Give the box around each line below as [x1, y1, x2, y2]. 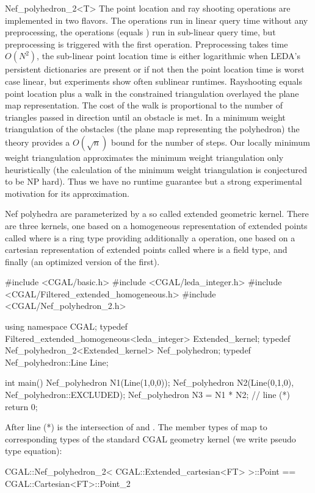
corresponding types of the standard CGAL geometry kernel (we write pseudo [5, 432, 296, 445]
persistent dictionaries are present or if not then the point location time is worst [5, 63, 305, 76]
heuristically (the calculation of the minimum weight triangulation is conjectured [5, 163, 307, 176]
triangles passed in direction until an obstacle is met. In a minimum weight [5, 110, 286, 123]
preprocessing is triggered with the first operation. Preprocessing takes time [5, 37, 288, 50]
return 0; [5, 400, 38, 413]
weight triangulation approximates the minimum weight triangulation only [5, 151, 284, 163]
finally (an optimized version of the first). [5, 255, 160, 268]
